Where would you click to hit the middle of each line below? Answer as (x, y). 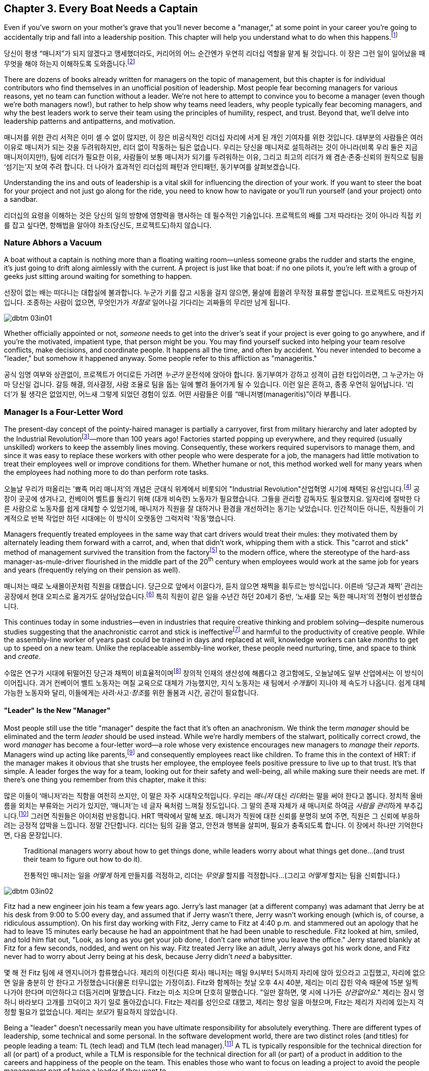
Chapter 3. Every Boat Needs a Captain (101, 9)
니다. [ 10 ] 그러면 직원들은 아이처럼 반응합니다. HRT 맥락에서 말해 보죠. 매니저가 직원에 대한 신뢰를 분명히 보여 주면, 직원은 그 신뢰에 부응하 (212, 815)
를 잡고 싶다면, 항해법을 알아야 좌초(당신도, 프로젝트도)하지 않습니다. (108, 225)
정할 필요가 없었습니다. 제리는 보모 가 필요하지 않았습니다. (91, 1012)
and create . (22, 657)
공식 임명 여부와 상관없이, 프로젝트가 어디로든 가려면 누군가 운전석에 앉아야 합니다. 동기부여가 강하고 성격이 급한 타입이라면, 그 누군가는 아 (214, 375)
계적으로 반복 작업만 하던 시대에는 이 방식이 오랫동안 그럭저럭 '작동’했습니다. (120, 518)
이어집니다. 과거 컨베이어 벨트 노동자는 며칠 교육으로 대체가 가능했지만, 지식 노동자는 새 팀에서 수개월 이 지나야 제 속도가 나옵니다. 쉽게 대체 (215, 683)
